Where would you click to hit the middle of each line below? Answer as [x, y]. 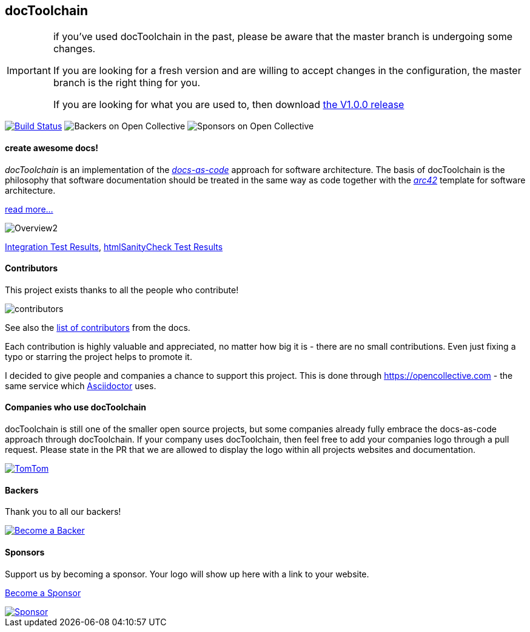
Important [29, 71]
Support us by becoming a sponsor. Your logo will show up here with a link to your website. [187, 574]
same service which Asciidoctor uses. [81, 386]
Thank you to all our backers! [63, 512]
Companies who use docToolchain [75, 407]
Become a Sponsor [43, 593]
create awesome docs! [52, 148]
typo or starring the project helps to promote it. [99, 356]
